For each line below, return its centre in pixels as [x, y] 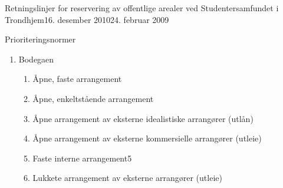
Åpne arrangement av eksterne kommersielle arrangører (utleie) [147, 138]
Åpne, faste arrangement [77, 79]
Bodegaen [36, 59]
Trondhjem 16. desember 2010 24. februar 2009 [87, 19]
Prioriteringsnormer [40, 39]
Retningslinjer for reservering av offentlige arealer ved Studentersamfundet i [142, 8]
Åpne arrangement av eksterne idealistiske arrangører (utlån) [143, 118]
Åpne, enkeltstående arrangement [93, 98]
